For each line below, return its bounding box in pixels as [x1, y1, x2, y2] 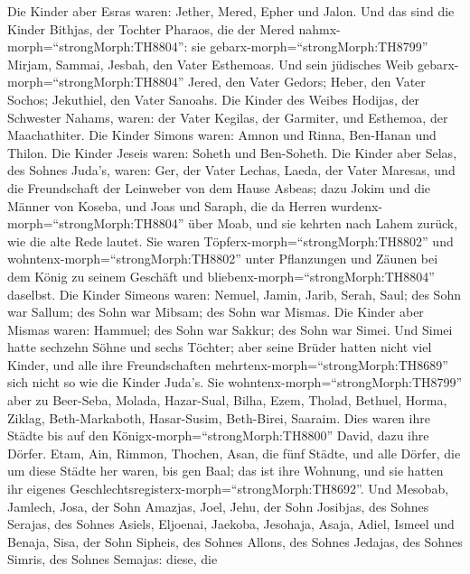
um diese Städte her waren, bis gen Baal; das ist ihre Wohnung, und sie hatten [7, 461, 444, 480]
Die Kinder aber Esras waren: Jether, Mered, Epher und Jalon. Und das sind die [7, 2, 455, 20]
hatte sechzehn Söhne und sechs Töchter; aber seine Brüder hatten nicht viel [7, 338, 432, 356]
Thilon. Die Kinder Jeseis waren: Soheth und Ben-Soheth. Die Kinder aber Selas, [7, 143, 457, 162]
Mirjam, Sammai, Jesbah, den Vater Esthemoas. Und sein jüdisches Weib [7, 54, 414, 73]
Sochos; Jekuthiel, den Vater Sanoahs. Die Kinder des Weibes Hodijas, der [7, 89, 419, 108]
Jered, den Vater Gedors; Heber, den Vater [188, 72, 426, 91]
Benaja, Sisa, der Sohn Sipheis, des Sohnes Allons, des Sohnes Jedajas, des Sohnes [7, 532, 463, 551]
